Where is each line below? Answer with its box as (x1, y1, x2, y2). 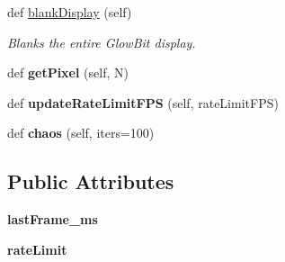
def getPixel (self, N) (7, 63, 129, 82)
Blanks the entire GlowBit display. (7, 32, 196, 51)
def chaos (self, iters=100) (7, 123, 155, 142)
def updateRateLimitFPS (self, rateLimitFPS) (7, 93, 279, 112)
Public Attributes (7, 167, 174, 195)
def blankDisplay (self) (7, 3, 132, 21)
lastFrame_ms (7, 210, 98, 229)
